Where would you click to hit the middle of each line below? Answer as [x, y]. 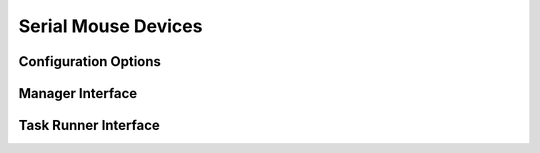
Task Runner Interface [89, 125]
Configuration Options [90, 61]
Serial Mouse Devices [110, 26]
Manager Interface [78, 93]
